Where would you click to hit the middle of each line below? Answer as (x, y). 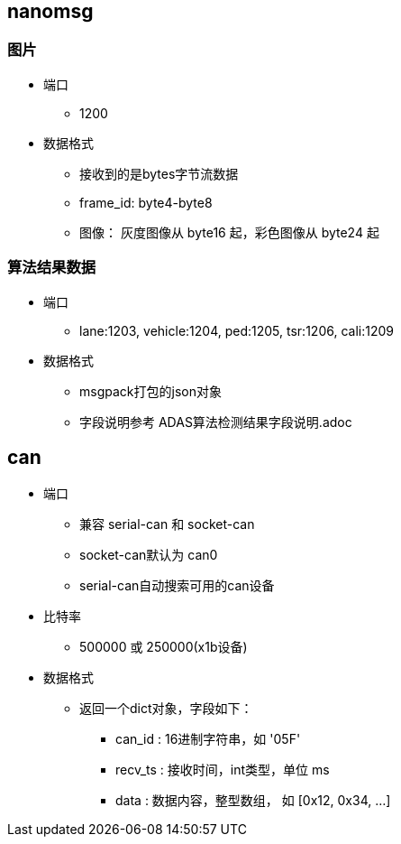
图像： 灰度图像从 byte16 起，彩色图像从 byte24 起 (229, 232)
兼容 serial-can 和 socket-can (167, 524)
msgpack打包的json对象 (150, 391)
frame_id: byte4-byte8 (146, 202)
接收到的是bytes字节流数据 (159, 173)
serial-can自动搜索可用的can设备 (177, 586)
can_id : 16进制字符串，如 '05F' (208, 739)
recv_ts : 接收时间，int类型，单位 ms (223, 770)
